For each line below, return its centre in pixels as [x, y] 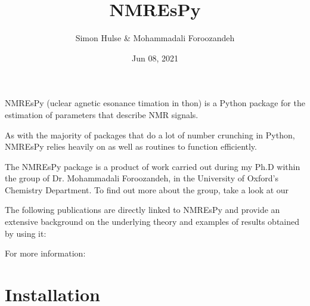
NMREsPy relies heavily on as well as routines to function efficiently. [131, 146]
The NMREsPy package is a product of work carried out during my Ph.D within [153, 166]
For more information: [45, 253]
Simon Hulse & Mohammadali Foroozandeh [155, 38]
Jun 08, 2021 [155, 58]
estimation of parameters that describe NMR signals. [102, 114]
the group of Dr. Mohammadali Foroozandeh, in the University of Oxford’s [142, 178]
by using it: [26, 233]
